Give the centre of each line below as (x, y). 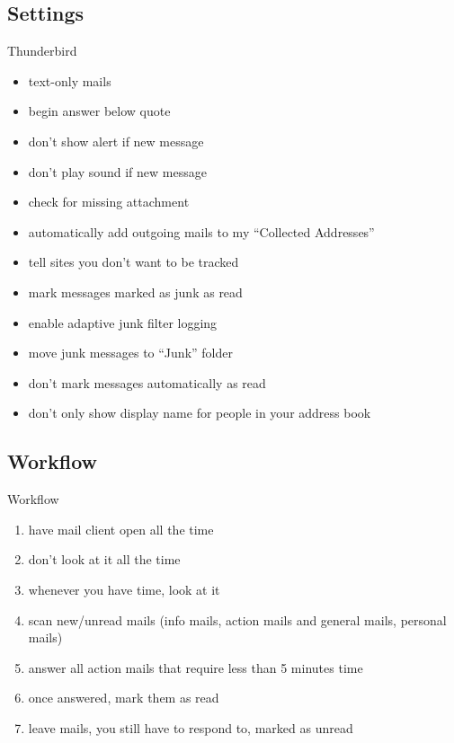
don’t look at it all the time (104, 559)
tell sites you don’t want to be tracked (134, 262)
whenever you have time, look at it (124, 589)
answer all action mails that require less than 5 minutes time (196, 667)
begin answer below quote (99, 111)
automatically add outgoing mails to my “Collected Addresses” (201, 231)
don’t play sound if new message (117, 171)
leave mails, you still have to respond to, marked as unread (191, 727)
